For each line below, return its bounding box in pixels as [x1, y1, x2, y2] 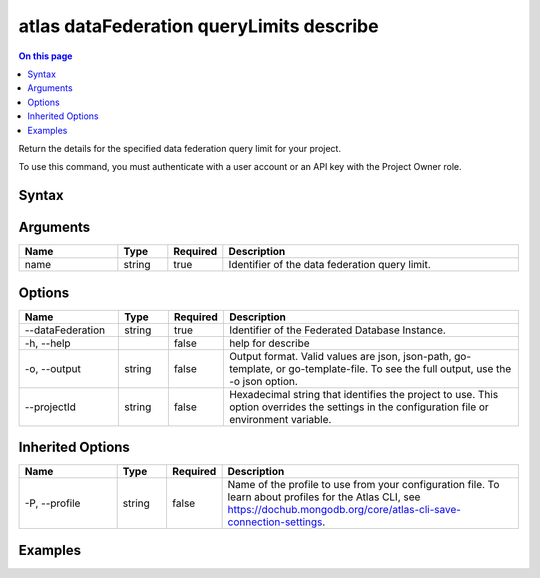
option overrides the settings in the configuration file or [228, 400, 489, 414]
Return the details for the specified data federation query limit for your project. [18, 142, 342, 154]
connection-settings [227, 515, 323, 529]
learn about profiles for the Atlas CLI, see [227, 490, 421, 504]
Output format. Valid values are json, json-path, [228, 349, 452, 363]
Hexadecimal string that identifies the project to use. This [228, 387, 499, 401]
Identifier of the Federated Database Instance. [228, 323, 447, 337]
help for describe [228, 336, 310, 350]
